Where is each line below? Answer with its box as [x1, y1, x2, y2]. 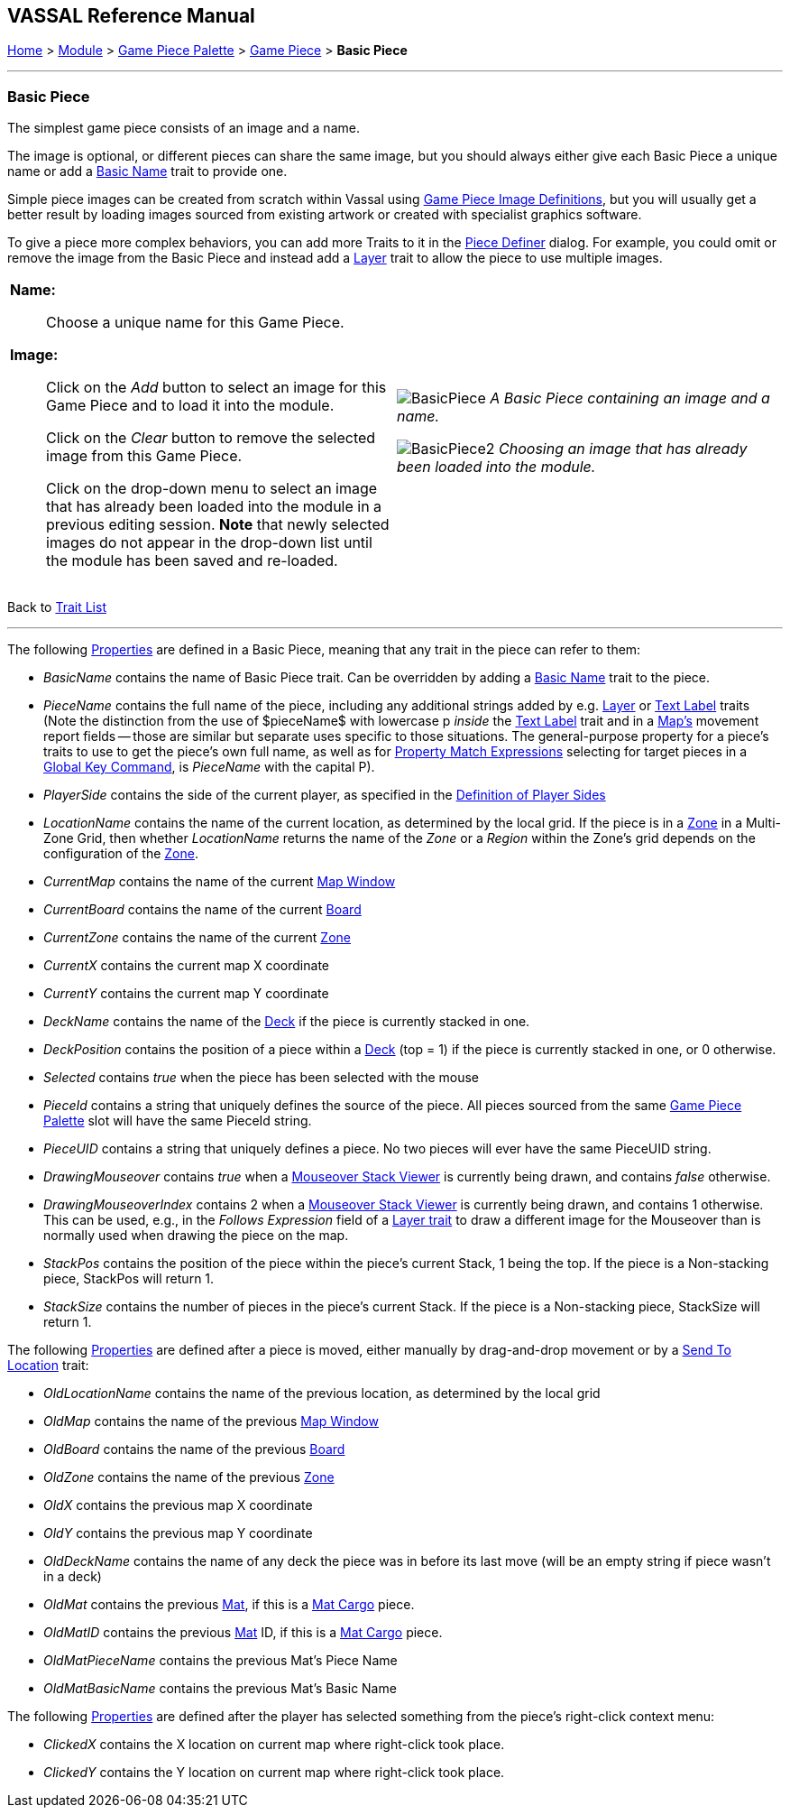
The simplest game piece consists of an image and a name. [7, 120, 360, 136]
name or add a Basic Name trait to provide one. [7, 163, 288, 180]
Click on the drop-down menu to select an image [46, 479, 378, 498]
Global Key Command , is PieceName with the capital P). [43, 759, 375, 775]
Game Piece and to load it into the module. [46, 396, 335, 415]
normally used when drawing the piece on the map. [43, 1227, 349, 1244]
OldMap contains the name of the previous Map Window [43, 1413, 379, 1430]
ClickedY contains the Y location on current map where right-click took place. [43, 1764, 505, 1781]
